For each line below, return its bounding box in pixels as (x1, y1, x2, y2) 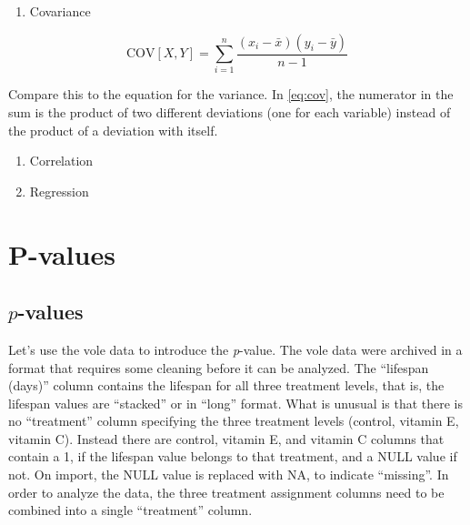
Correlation (29, 151, 94, 170)
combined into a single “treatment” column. (8, 500, 253, 520)
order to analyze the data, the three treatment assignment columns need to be (8, 482, 445, 501)
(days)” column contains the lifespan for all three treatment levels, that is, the (8, 376, 445, 395)
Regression (29, 181, 89, 200)
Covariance (29, 2, 91, 20)
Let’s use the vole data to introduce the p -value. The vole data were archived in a (8, 339, 463, 358)
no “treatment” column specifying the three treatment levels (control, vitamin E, (8, 411, 459, 430)
